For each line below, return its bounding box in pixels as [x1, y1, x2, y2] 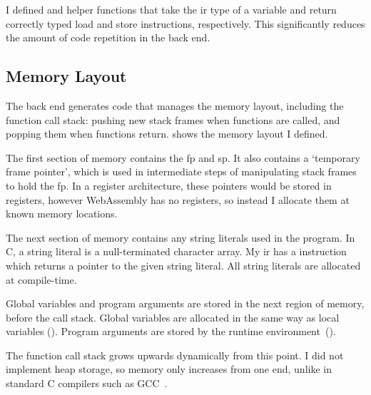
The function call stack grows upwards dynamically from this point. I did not [6, 347, 344, 362]
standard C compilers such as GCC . [6, 376, 168, 391]
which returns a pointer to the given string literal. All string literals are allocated [6, 257, 361, 272]
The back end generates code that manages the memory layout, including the [6, 98, 344, 113]
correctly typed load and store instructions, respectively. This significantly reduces [6, 16, 365, 31]
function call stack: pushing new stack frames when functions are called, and [6, 112, 340, 127]
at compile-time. [6, 272, 77, 287]
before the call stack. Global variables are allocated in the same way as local [6, 309, 340, 324]
